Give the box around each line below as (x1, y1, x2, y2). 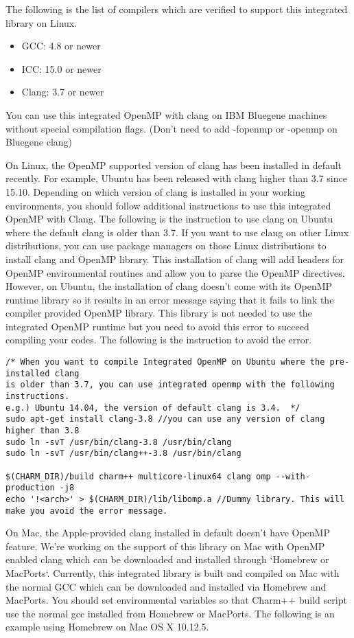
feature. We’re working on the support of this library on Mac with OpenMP (5, 538, 325, 553)
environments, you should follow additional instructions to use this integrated (5, 198, 331, 212)
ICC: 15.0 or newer (21, 61, 102, 76)
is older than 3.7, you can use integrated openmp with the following (5, 380, 335, 390)
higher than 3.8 (5, 426, 80, 435)
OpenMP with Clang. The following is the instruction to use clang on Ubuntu (5, 212, 333, 226)
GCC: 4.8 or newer (21, 38, 101, 53)
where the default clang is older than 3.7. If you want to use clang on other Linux (5, 225, 349, 239)
